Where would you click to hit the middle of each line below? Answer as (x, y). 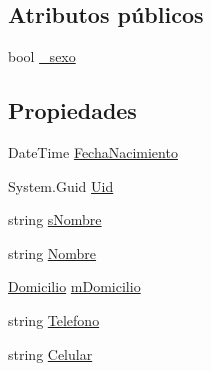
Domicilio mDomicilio (74, 286)
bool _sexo (42, 56)
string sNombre (55, 219)
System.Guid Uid (61, 185)
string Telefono (54, 319)
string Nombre (52, 252)
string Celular (50, 353)
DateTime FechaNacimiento (93, 152)
